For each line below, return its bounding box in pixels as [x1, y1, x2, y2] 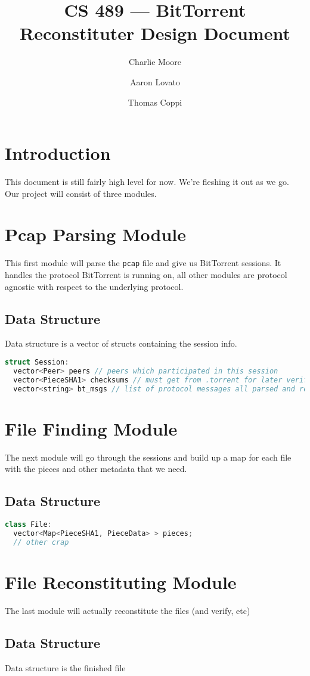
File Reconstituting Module [5, 569, 237, 594]
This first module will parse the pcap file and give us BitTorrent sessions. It [5, 257, 281, 269]
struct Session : [5, 357, 69, 366]
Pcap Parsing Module [5, 222, 187, 246]
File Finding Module [5, 416, 178, 440]
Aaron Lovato [130, 75, 180, 88]
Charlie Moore [129, 55, 181, 68]
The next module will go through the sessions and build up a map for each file [5, 450, 292, 463]
